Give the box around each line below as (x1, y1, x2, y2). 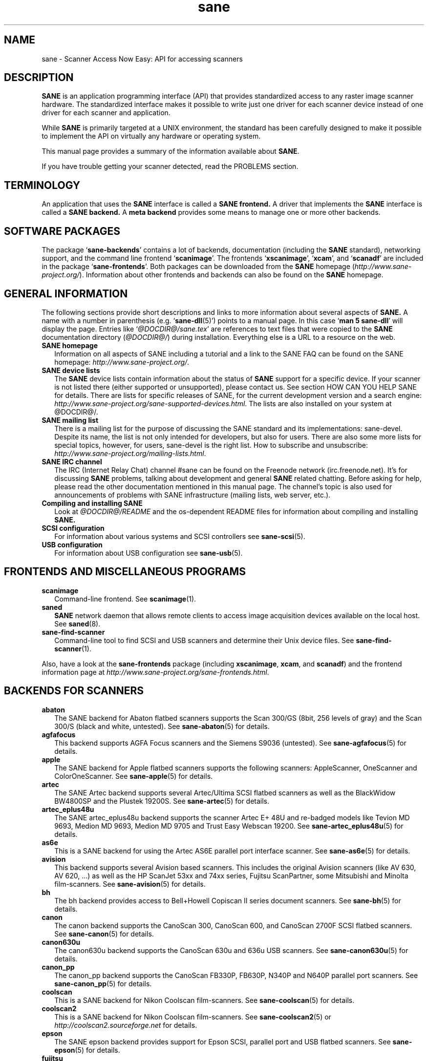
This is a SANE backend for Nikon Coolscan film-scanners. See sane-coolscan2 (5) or (54, 1012, 331, 1021)
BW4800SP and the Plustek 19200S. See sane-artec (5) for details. (54, 796, 270, 805)
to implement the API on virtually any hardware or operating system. (42, 132, 261, 141)
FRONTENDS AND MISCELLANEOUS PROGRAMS (4, 565, 246, 578)
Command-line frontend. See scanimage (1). (54, 594, 196, 603)
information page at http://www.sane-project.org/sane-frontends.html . (42, 667, 269, 676)
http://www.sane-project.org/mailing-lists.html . (54, 449, 206, 458)
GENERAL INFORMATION (4, 287, 128, 300)
